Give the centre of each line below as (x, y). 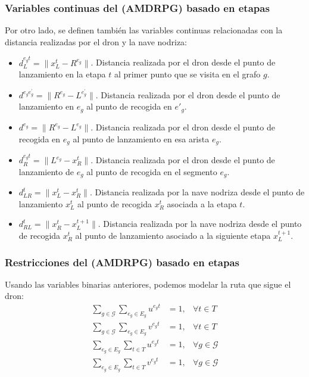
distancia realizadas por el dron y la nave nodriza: (96, 41)
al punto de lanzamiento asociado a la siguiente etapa (173, 235)
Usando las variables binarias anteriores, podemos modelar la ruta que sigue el (148, 284)
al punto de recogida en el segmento (152, 171)
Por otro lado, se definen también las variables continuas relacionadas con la (144, 30)
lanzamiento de (46, 171)
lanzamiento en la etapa (62, 74)
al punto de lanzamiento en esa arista (141, 138)
